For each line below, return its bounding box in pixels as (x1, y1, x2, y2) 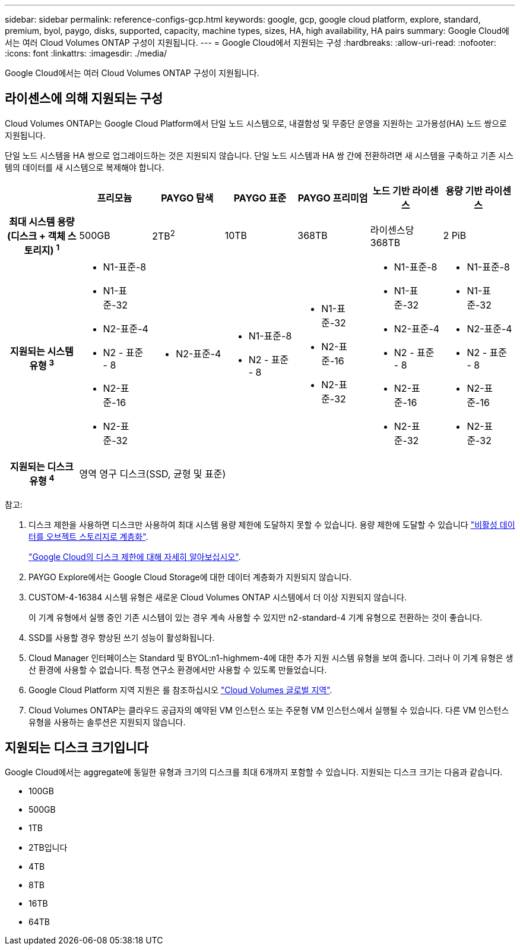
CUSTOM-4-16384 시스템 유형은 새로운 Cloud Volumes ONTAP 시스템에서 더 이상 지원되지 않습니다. (28, 592, 407, 602)
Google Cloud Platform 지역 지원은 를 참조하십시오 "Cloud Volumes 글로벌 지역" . (28, 684, 332, 695)
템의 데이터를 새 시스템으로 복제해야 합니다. (5, 162, 164, 172)
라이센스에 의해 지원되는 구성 (5, 91, 163, 106)
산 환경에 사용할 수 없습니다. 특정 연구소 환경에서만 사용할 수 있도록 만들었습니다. (28, 664, 327, 675)
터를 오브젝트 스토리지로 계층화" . (28, 531, 148, 542)
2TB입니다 (28, 842, 68, 853)
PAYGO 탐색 (161, 191, 214, 204)
